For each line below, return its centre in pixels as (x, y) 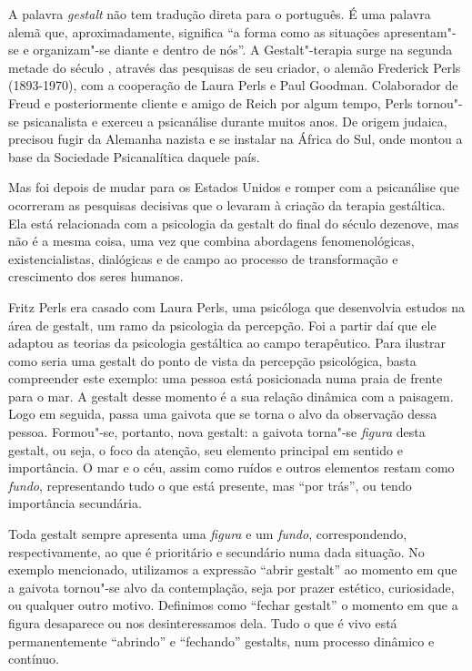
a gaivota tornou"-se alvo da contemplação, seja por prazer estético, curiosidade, (231, 587)
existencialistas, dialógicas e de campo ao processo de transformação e (203, 258)
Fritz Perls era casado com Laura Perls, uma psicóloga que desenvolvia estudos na (236, 306)
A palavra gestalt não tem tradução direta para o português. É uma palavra (220, 14)
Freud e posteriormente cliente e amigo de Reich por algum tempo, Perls (211, 102)
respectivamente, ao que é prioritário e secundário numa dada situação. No (216, 551)
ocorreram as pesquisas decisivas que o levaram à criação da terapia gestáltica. (227, 204)
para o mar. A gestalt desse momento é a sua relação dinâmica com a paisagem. (231, 396)
